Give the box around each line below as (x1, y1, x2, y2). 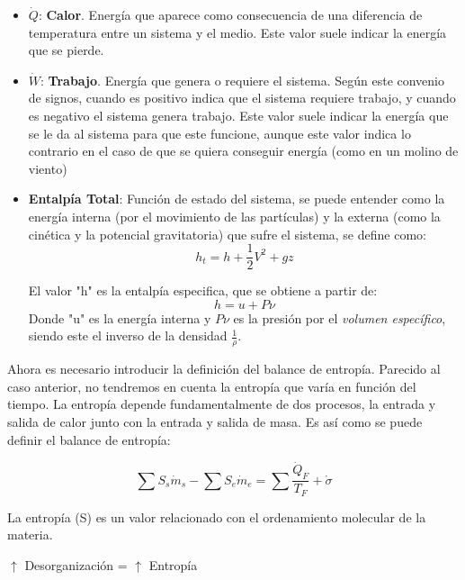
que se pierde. (28, 41, 104, 59)
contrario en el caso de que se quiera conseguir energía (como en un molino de (28, 141, 459, 160)
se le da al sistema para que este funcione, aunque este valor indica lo (28, 123, 411, 142)
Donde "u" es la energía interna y (28, 308, 211, 327)
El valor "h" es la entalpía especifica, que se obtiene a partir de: (28, 281, 378, 300)
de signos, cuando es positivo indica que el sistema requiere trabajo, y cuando (28, 88, 456, 107)
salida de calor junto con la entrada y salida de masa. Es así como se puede (7, 412, 423, 430)
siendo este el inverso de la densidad (28, 326, 228, 345)
